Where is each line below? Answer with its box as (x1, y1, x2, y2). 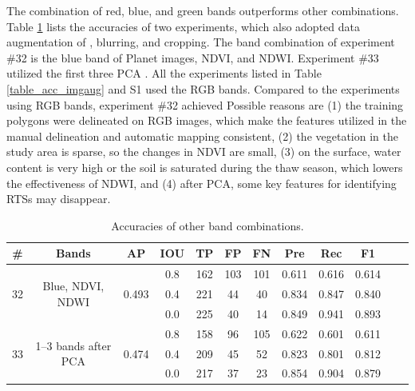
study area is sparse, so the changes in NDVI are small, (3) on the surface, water (6, 143, 401, 160)
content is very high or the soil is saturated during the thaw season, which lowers (6, 158, 403, 175)
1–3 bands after (35, 337, 112, 353)
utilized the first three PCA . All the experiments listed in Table (6, 65, 322, 82)
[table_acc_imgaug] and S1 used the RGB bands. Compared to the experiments (6, 80, 400, 97)
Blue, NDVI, (42, 277, 105, 294)
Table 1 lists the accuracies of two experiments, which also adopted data (6, 18, 360, 34)
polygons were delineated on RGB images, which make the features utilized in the (6, 112, 407, 129)
